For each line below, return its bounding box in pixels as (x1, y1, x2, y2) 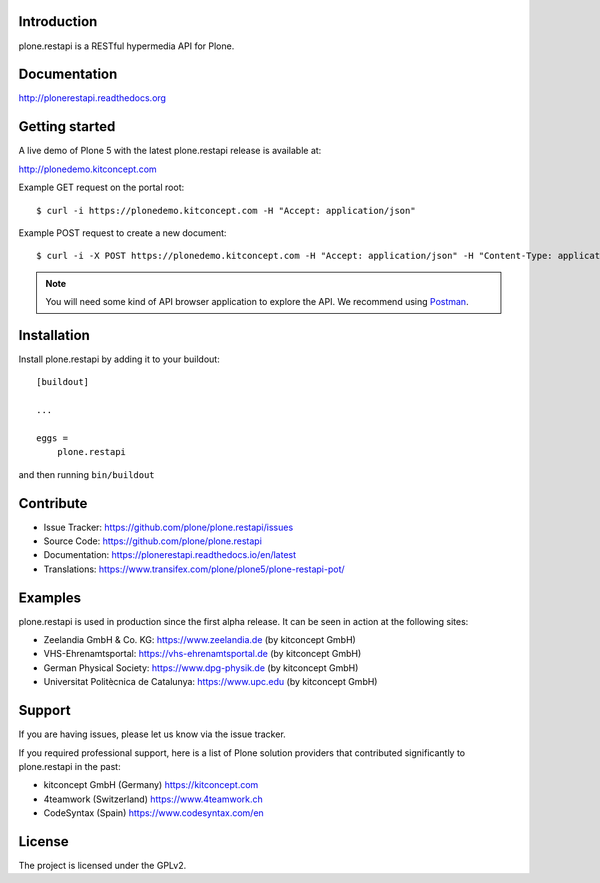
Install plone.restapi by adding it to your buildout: (18, 353, 220, 365)
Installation (18, 326, 90, 344)
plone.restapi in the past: (18, 760, 121, 772)
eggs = (36, 432, 69, 444)
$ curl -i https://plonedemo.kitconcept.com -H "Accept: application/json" (36, 205, 416, 216)
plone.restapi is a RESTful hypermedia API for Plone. (18, 40, 235, 52)
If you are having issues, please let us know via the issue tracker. (18, 728, 287, 740)
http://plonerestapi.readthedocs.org (18, 92, 167, 104)
